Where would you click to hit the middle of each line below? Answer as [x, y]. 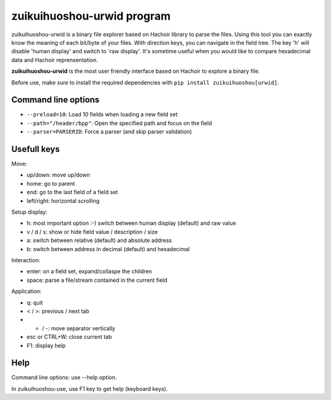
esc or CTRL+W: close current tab [69, 337]
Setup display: [29, 212]
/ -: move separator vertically [79, 328]
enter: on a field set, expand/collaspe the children [89, 271]
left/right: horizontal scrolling [63, 201]
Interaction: [26, 260]
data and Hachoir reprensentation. [55, 60]
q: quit [35, 303]
